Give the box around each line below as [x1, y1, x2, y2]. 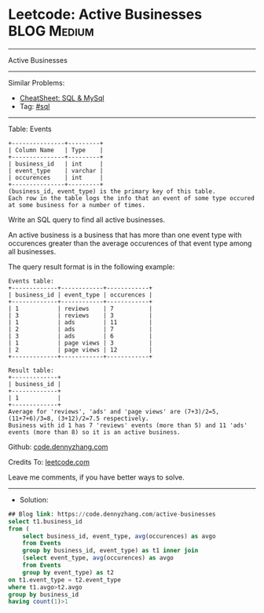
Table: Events [8, 124, 53, 133]
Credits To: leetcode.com [8, 457, 90, 466]
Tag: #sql [19, 101, 50, 111]
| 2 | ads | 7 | [8, 325, 153, 333]
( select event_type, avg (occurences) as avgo [22, 554, 174, 562]
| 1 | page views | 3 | [8, 339, 153, 347]
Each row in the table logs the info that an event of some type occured [8, 194, 255, 202]
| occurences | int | [8, 173, 104, 181]
